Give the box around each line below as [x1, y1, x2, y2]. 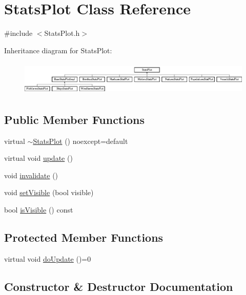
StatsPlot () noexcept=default [33, 135, 128, 146]
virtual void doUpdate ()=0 [4, 253, 91, 264]
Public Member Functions [4, 111, 145, 127]
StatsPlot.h [44, 28, 80, 38]
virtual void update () [4, 153, 73, 163]
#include [4, 28, 33, 38]
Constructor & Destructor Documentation [4, 278, 233, 294]
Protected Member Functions [4, 229, 163, 245]
